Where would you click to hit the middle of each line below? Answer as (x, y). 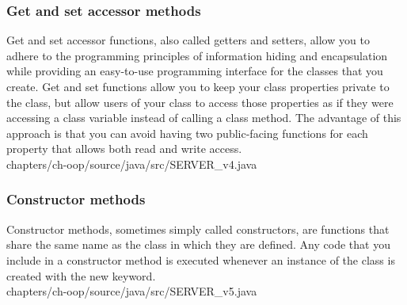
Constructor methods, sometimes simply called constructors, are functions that (198, 229)
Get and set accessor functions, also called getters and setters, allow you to (188, 40)
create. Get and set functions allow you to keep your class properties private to (198, 86)
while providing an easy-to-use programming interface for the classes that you (195, 71)
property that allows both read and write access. (124, 149)
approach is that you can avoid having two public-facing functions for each (187, 133)
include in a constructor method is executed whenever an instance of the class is (201, 259)
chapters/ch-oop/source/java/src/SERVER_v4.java (132, 164)
